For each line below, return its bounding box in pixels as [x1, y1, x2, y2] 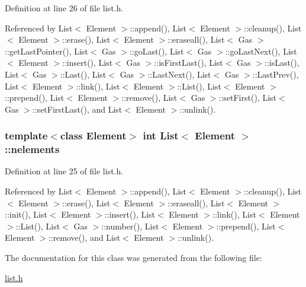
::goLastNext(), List [225, 44, 297, 57]
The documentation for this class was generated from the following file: [5, 251, 262, 264]
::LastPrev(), [252, 68, 299, 80]
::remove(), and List [48, 231, 120, 244]
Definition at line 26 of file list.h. [5, 2, 124, 14]
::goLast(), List [129, 44, 184, 57]
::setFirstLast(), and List [32, 103, 123, 115]
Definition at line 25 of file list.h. [5, 165, 124, 177]
